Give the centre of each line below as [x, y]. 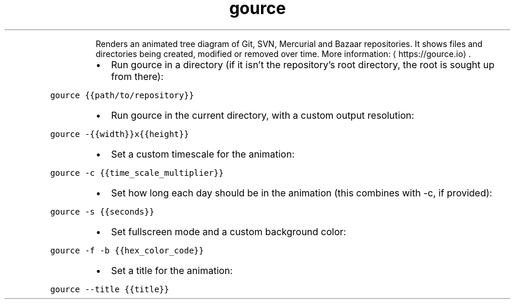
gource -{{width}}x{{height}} [120, 134]
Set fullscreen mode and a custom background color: [228, 231]
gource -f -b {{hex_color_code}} [127, 250]
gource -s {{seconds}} [102, 211]
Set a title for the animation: [172, 270]
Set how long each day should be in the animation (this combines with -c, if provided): [302, 193]
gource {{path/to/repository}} [122, 95]
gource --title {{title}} [110, 289]
